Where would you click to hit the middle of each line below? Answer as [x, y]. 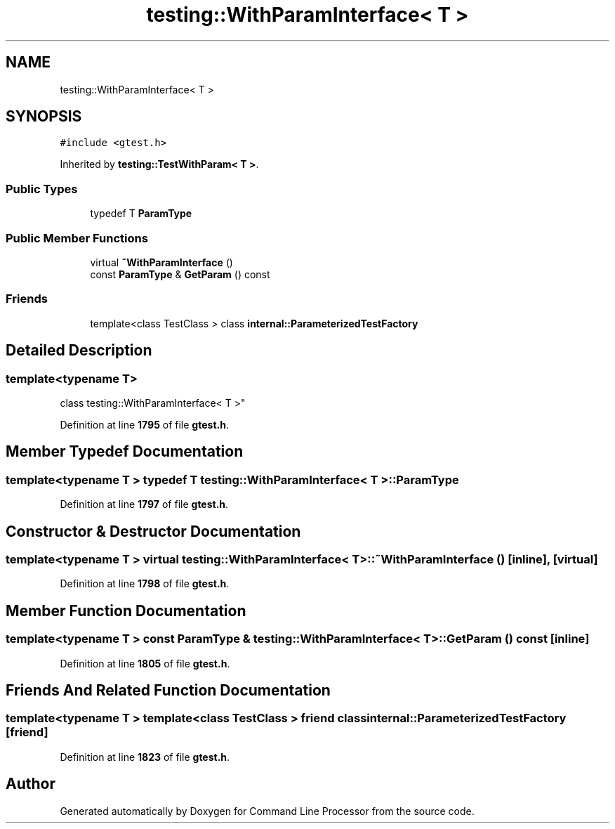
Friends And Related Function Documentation [168, 690]
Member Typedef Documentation [125, 452]
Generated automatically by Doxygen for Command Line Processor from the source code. [267, 811]
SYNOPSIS [44, 117]
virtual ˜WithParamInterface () [161, 262]
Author [31, 784]
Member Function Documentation [126, 611]
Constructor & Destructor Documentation [153, 531]
